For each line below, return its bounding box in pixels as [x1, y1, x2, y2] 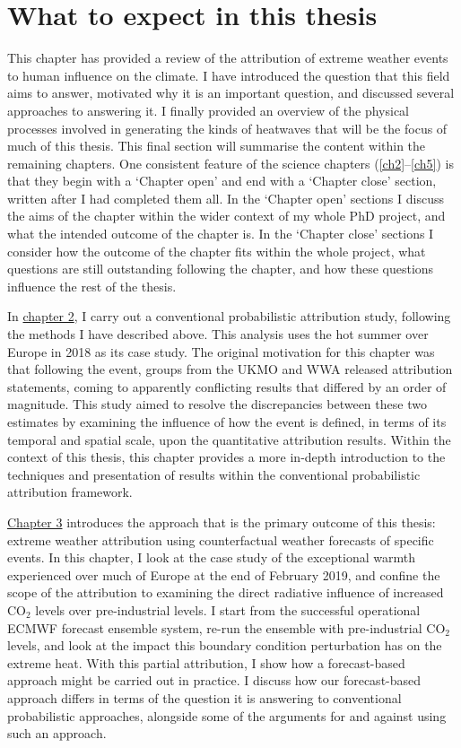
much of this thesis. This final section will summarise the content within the [7, 136, 426, 155]
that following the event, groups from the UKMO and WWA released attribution [7, 360, 453, 378]
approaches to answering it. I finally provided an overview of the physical [7, 100, 410, 119]
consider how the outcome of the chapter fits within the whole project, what [7, 241, 426, 260]
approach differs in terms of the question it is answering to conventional [7, 688, 402, 707]
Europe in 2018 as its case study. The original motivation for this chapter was [7, 342, 435, 361]
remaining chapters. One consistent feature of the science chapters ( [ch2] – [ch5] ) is [7, 153, 455, 172]
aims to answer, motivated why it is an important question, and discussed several [7, 83, 455, 102]
